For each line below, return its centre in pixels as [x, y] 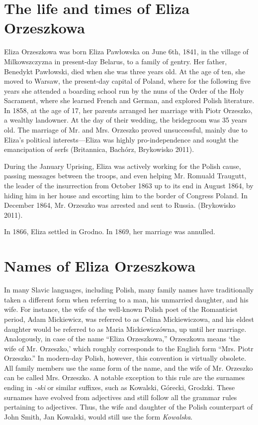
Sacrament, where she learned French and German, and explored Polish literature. [129, 100]
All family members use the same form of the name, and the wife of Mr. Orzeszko [129, 367]
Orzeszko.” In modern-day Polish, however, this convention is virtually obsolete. [125, 358]
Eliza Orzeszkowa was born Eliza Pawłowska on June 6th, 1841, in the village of [126, 52]
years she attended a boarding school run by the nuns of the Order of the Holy [124, 90]
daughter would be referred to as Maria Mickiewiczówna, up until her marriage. [125, 329]
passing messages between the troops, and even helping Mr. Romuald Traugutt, [125, 176]
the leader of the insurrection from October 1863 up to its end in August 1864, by [129, 186]
